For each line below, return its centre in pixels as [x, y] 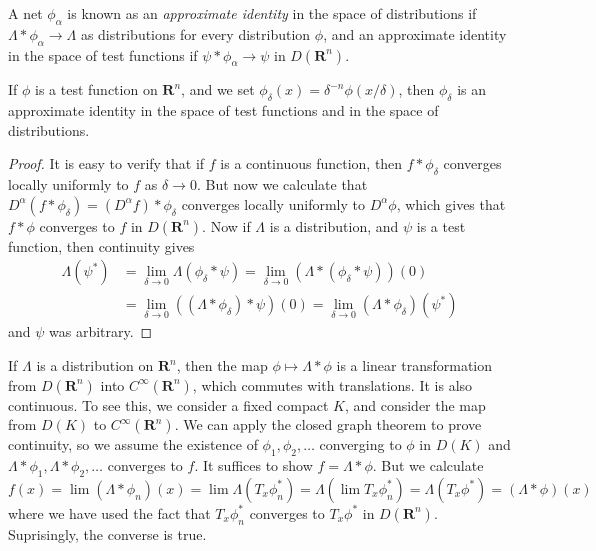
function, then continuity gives [101, 245]
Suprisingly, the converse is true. [107, 533]
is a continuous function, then [311, 163]
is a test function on [96, 89]
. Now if [226, 225]
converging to [360, 444]
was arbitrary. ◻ [101, 331]
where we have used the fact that [109, 512]
